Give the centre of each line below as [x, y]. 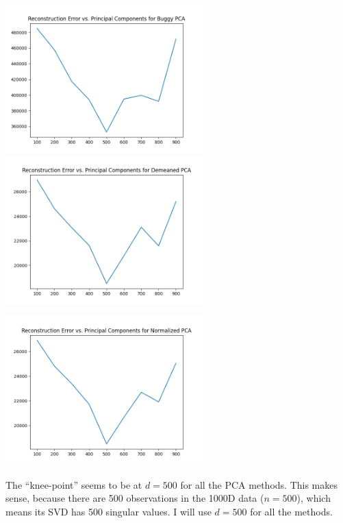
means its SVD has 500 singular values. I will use [109, 511]
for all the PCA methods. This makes [259, 484]
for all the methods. [291, 511]
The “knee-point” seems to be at [74, 484]
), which [314, 498]
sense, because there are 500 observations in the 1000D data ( [135, 498]
